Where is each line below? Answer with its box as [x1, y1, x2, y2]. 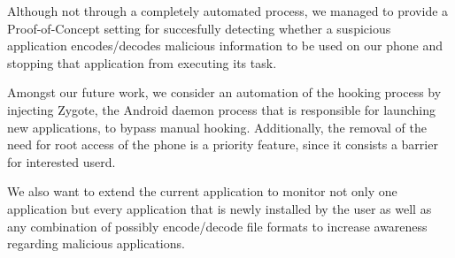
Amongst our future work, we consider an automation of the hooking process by [7, 83, 442, 102]
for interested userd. [7, 152, 116, 171]
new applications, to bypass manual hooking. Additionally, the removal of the [7, 118, 427, 136]
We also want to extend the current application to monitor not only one [7, 182, 397, 201]
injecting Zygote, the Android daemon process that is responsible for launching [7, 100, 436, 118]
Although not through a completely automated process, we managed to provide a [7, 2, 449, 19]
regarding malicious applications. [7, 234, 185, 253]
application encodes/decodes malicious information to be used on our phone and [7, 36, 443, 55]
